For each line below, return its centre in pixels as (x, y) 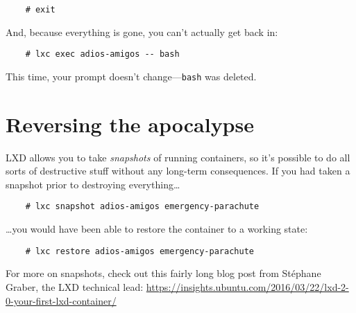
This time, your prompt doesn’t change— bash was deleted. (131, 76)
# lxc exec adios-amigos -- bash (102, 54)
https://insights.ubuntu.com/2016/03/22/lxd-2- (247, 286)
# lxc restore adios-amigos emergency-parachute (139, 251)
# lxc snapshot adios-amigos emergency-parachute (142, 207)
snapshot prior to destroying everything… (93, 184)
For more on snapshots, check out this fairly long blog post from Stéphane (163, 273)
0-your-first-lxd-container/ (61, 300)
